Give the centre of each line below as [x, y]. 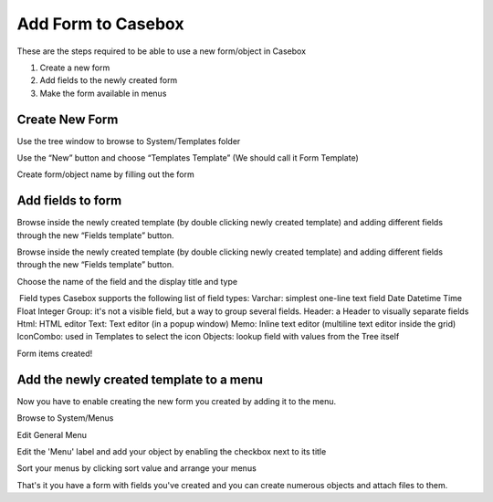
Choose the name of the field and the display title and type [127, 281]
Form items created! [55, 353]
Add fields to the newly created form [109, 80]
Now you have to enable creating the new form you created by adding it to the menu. [177, 401]
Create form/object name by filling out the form [106, 174]
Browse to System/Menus [65, 418]
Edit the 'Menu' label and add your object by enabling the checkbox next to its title [172, 451]
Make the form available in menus [103, 93]
